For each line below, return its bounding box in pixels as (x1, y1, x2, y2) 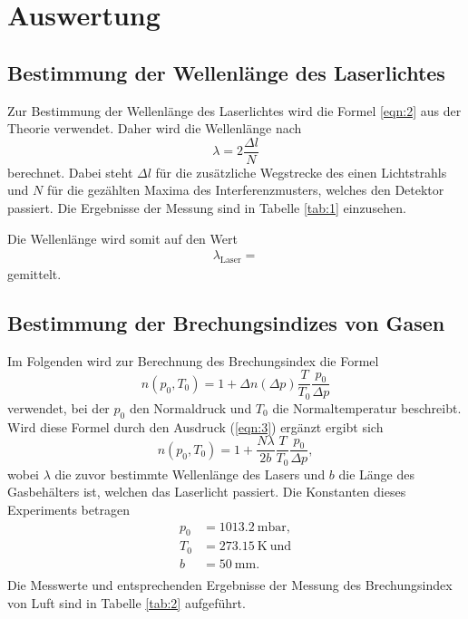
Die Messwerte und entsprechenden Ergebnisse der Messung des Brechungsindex (7, 575, 453, 594)
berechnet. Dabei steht (7, 162, 133, 181)
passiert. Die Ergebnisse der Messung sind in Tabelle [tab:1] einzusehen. (7, 198, 406, 218)
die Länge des (338, 464, 415, 483)
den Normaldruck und (129, 398, 252, 417)
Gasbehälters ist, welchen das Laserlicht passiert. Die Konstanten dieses (7, 482, 406, 501)
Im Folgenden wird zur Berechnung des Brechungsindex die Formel (7, 351, 379, 370)
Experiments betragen (7, 500, 130, 519)
